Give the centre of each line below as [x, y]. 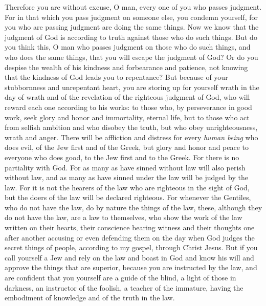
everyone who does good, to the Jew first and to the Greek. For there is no [122, 157]
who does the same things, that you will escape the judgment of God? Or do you [131, 57]
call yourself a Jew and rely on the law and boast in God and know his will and [129, 257]
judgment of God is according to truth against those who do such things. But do [131, 37]
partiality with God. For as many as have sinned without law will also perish [125, 167]
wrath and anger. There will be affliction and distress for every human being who [131, 137]
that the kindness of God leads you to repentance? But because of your [116, 77]
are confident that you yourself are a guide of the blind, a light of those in [120, 278]
